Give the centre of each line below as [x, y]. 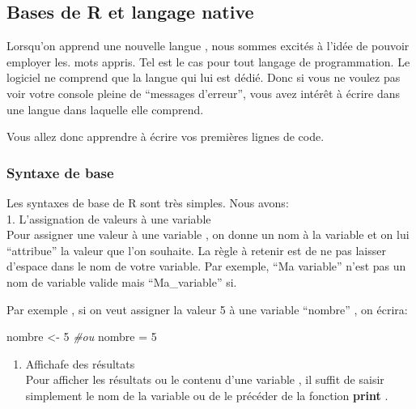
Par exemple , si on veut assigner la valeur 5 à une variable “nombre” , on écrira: [207, 309]
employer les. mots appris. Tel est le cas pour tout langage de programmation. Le [208, 61]
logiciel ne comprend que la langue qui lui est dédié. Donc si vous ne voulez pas [204, 77]
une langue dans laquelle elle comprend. [105, 109]
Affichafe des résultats [80, 363]
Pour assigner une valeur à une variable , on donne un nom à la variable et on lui [208, 234]
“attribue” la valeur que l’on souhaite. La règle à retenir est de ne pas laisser [196, 250]
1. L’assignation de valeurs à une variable [109, 218]
